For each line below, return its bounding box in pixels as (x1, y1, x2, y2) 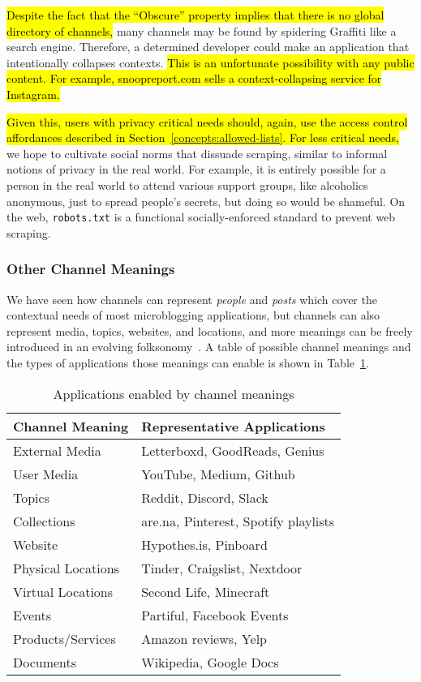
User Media (13, 464, 79, 483)
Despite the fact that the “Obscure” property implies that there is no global (6, 6, 384, 23)
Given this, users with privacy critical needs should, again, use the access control (6, 113, 408, 130)
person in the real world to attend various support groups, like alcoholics (6, 176, 368, 193)
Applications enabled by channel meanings (53, 384, 294, 403)
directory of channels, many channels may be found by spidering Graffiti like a (6, 22, 397, 39)
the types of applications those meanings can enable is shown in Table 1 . (6, 354, 369, 371)
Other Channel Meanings (6, 259, 175, 279)
